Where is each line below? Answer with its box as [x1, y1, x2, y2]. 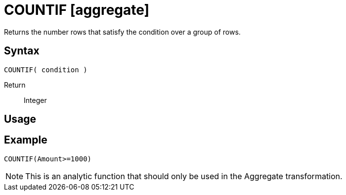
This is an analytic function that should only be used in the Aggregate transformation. [25, 171, 343, 181]
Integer [24, 96, 47, 104]
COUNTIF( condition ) [4, 65, 87, 74]
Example [4, 134, 47, 146]
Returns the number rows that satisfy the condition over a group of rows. [4, 27, 241, 36]
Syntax [4, 45, 40, 57]
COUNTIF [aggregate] [4, 1, 150, 18]
